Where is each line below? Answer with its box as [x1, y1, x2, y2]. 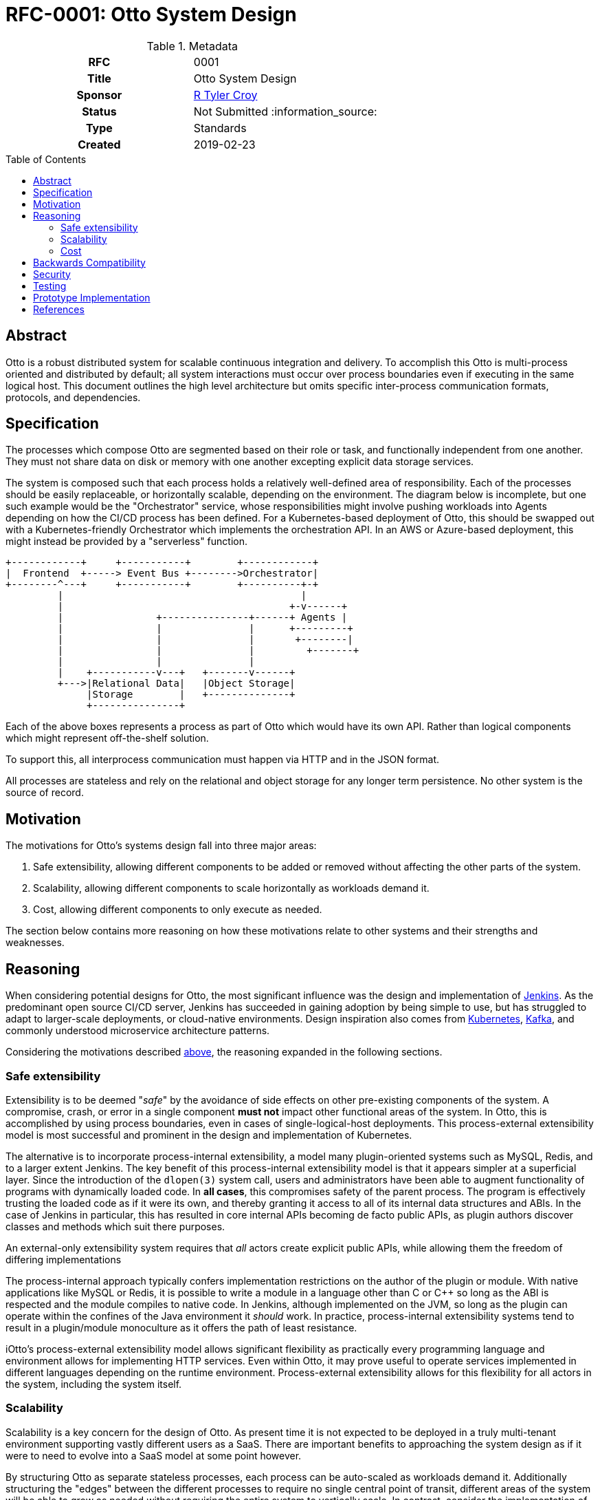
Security [33, 268, 71, 280]
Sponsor [76, 87, 122, 102]
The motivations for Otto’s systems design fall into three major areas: [5, 839, 317, 852]
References [33, 303, 85, 315]
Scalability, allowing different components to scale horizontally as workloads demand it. [33, 882, 430, 894]
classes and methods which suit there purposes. [5, 1220, 225, 1232]
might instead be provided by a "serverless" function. [5, 535, 248, 548]
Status [82, 104, 117, 118]
